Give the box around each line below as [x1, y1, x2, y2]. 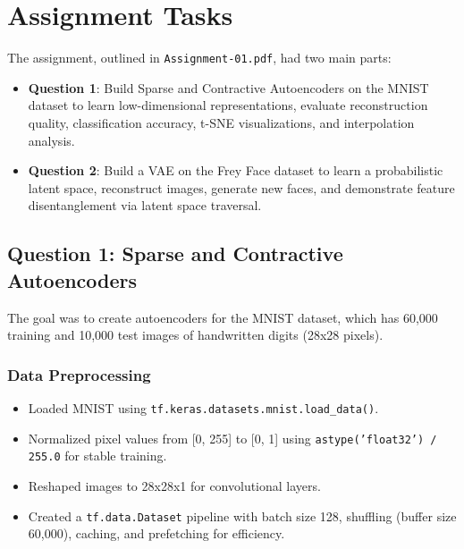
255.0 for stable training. [28, 446, 167, 465]
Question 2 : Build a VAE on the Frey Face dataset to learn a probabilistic [28, 161, 443, 180]
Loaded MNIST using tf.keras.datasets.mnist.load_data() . [28, 398, 379, 417]
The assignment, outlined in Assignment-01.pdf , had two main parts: [7, 48, 392, 67]
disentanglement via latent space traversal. [28, 196, 262, 215]
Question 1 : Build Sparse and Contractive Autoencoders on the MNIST [28, 78, 429, 97]
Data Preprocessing [7, 363, 151, 385]
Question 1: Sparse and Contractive [7, 240, 343, 267]
